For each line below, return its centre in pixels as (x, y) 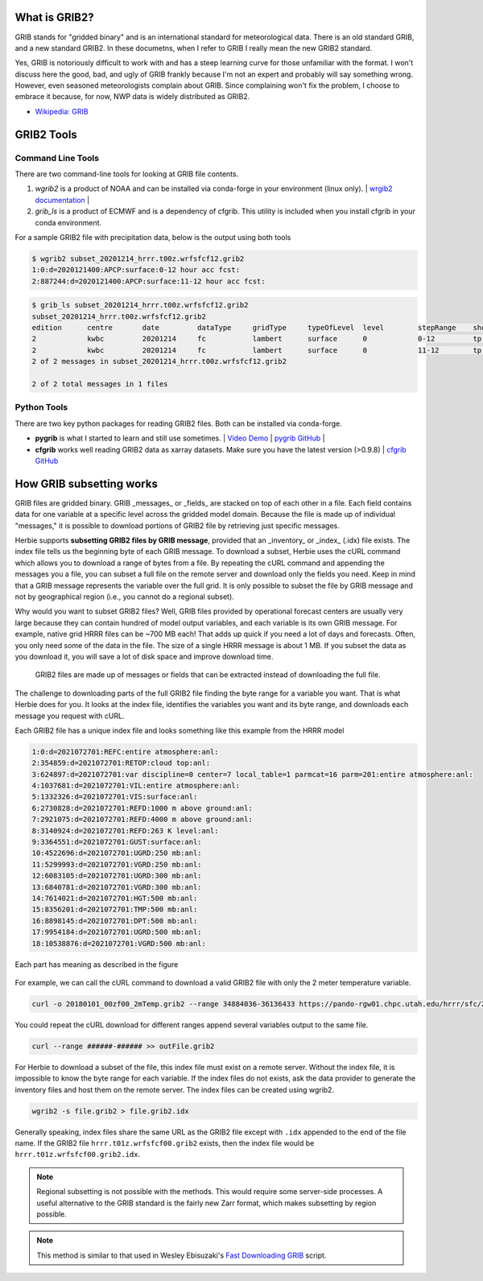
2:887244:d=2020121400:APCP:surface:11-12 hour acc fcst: (149, 281)
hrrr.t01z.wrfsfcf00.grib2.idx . (78, 1155)
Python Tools (41, 407)
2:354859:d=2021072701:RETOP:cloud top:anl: (121, 763)
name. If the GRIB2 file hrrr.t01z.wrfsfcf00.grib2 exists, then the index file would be (165, 1143)
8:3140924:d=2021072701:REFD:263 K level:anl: (125, 831)
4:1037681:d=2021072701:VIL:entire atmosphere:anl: (136, 786)
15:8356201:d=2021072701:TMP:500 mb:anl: (115, 909)
